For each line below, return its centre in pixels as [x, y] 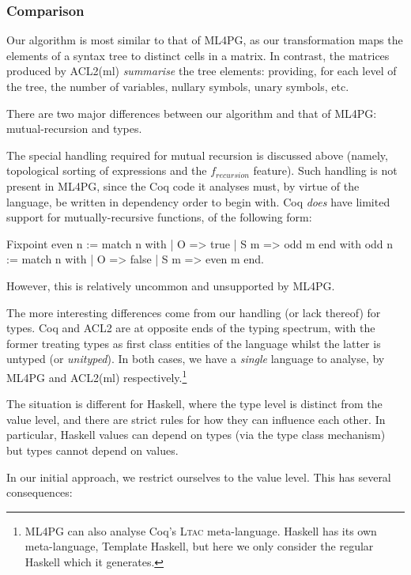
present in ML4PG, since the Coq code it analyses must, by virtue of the [183, 185]
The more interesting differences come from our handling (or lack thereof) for [194, 312]
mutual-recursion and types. [74, 129]
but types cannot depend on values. [92, 450]
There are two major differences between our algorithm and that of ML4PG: [192, 113]
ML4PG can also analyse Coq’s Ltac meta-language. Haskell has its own [201, 530]
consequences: [40, 492]
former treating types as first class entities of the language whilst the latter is [194, 343]
